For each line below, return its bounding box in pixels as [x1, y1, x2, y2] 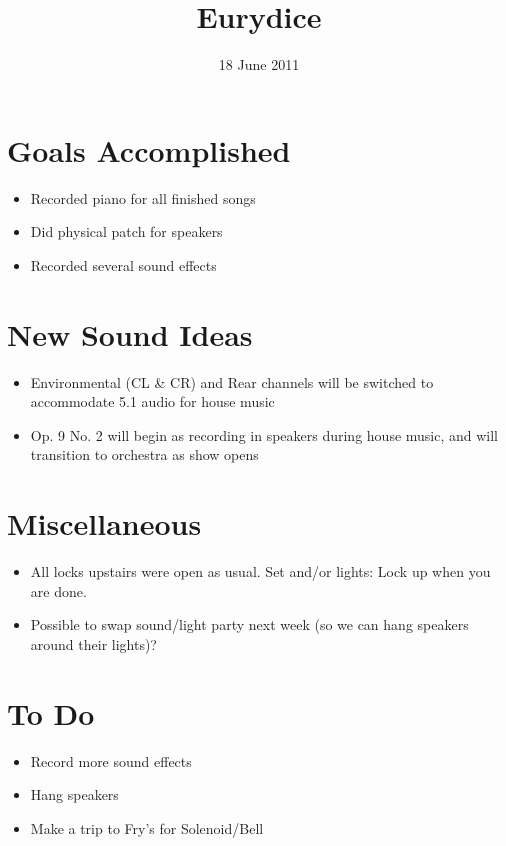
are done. [30, 580, 87, 601]
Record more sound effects [30, 750, 192, 771]
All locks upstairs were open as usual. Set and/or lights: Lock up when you [30, 561, 491, 582]
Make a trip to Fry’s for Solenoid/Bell [30, 817, 264, 838]
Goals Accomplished [7, 129, 291, 170]
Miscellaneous [7, 503, 202, 544]
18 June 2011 [218, 54, 300, 75]
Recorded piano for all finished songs [30, 187, 256, 208]
